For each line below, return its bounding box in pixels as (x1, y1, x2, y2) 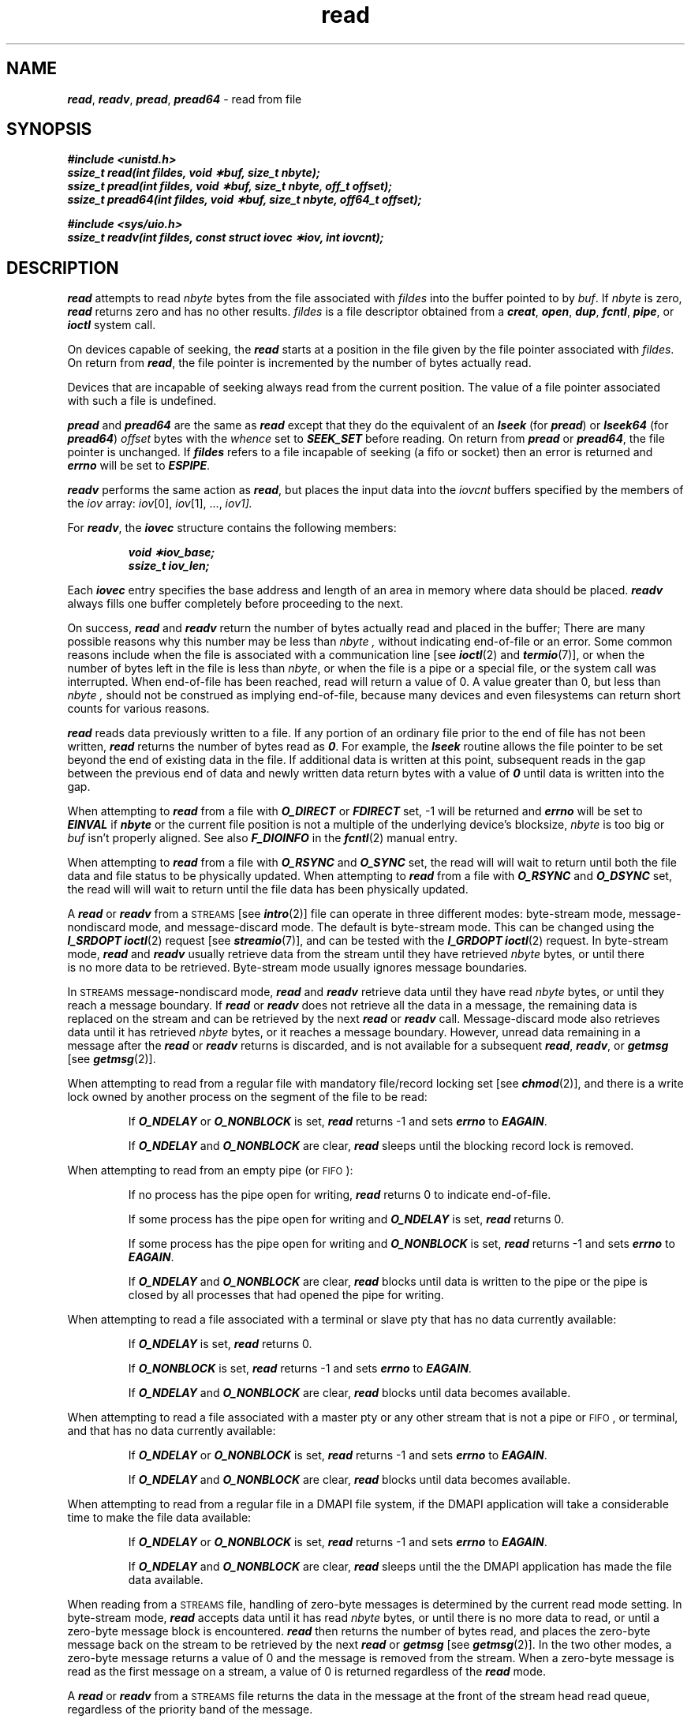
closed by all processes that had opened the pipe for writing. (128, 1288, 444, 1302)
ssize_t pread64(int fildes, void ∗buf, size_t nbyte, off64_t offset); (67, 193, 422, 207)
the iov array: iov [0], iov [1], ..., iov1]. (67, 496, 252, 511)
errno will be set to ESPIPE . (67, 459, 211, 473)
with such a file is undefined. (67, 394, 217, 408)
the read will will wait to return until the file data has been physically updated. (67, 882, 469, 897)
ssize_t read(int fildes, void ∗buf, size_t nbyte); (67, 166, 320, 180)
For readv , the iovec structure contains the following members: (67, 521, 397, 535)
